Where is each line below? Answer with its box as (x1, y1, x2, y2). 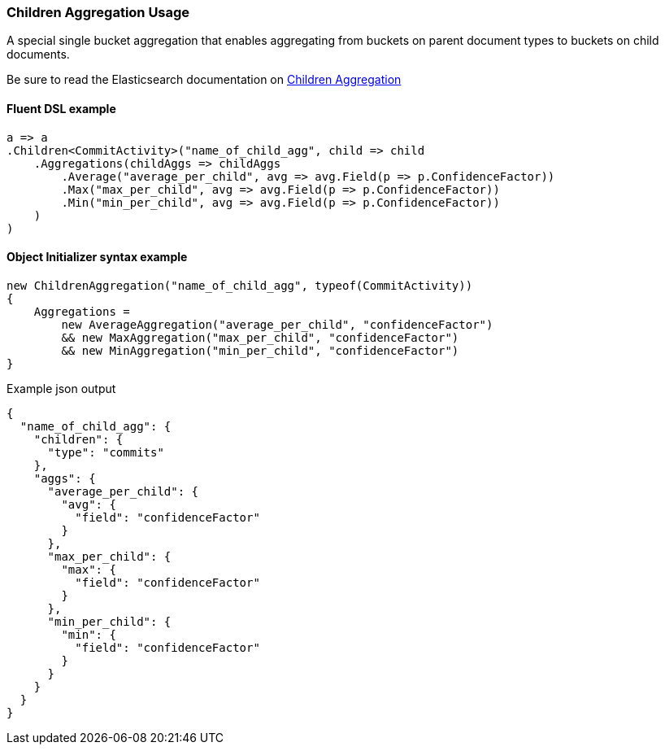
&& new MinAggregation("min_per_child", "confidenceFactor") (61, 343, 459, 357)
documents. (7, 47, 70, 62)
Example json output (7, 381, 116, 395)
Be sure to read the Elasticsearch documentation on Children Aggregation (7, 72, 402, 87)
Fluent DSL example (7, 101, 116, 116)
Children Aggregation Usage (7, 4, 190, 20)
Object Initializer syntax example (7, 250, 188, 264)
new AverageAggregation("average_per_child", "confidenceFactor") (61, 317, 493, 331)
